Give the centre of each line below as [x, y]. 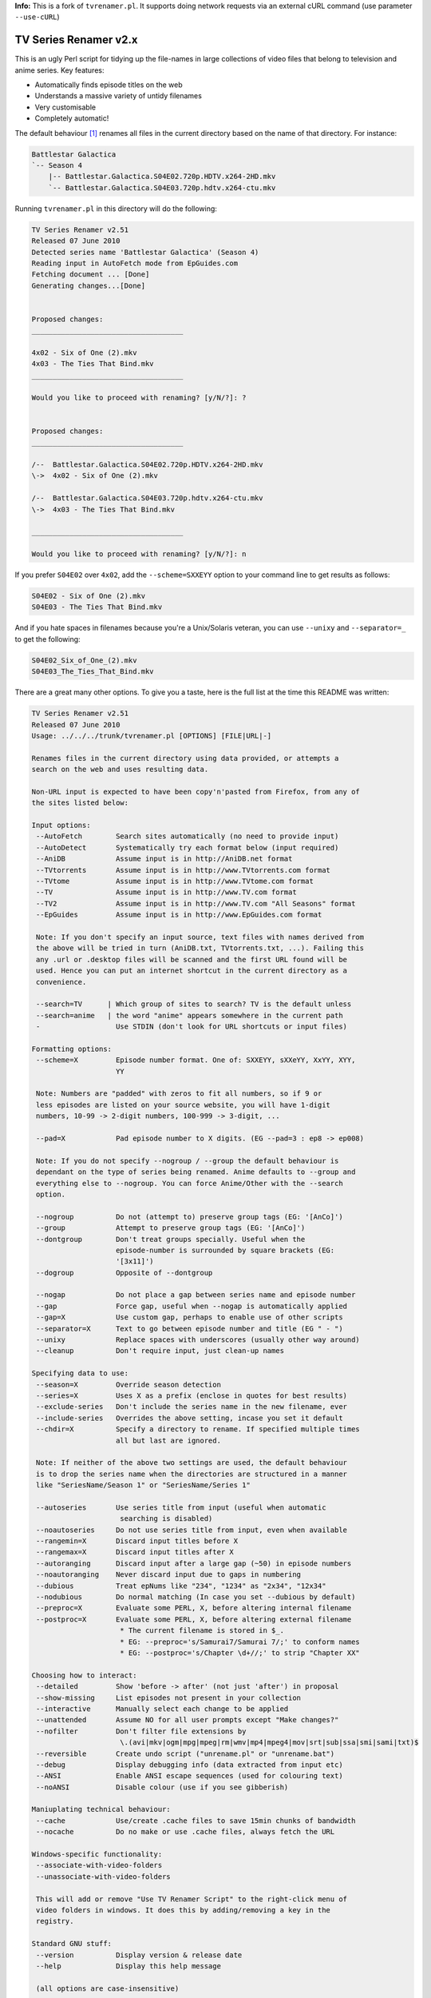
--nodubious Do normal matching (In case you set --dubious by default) [196, 1597]
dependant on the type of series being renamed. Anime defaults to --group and [196, 1172]
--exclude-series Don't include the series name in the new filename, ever [192, 1407]
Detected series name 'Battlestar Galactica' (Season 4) [145, 252]
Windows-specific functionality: [97, 1855]
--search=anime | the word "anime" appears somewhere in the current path [190, 1015]
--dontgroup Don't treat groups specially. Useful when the [171, 1239]
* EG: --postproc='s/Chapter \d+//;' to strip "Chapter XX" [240, 1653]
